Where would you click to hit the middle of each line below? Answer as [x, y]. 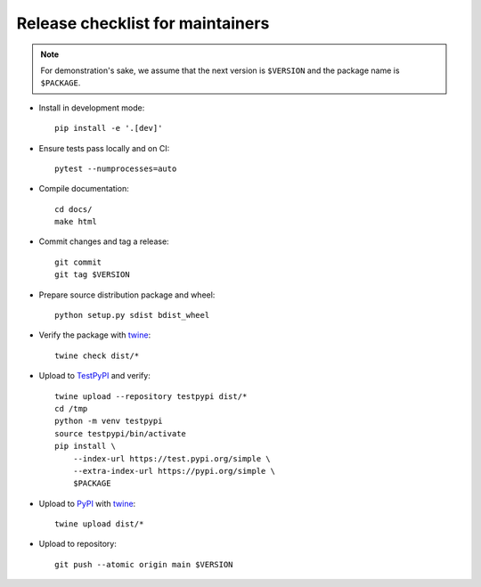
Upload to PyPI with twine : [87, 503]
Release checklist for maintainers [143, 23]
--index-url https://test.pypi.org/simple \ [171, 458]
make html [76, 222]
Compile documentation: [84, 189]
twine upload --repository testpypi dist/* [151, 396]
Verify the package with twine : [95, 335]
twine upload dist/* [99, 524]
